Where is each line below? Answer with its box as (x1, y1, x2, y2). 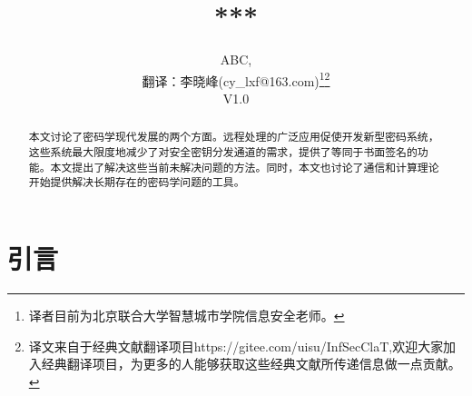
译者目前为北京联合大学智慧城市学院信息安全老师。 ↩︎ (28, 305, 345, 324)
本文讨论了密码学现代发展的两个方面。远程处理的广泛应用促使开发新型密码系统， (28, 129, 439, 144)
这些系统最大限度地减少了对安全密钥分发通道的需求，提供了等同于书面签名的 (28, 144, 418, 160)
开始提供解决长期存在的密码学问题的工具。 (28, 174, 245, 190)
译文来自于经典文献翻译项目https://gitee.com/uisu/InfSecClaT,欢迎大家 (28, 336, 444, 355)
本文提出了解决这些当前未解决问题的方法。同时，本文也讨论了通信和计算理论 (50, 159, 439, 174)
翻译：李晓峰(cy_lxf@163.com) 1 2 (142, 68, 330, 90)
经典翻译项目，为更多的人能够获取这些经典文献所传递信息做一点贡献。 (41, 354, 461, 373)
